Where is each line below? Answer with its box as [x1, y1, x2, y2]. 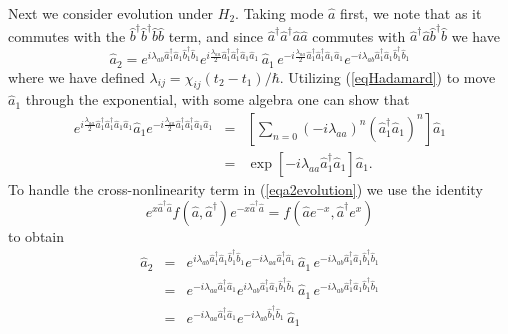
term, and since [168, 25, 264, 46]
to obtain [8, 225, 65, 246]
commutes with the [8, 25, 126, 46]
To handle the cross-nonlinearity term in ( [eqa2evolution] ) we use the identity [8, 179, 483, 200]
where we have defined [8, 66, 145, 87]
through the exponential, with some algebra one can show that [25, 89, 410, 110]
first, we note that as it [340, 3, 482, 23]
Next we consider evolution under [8, 3, 214, 23]
